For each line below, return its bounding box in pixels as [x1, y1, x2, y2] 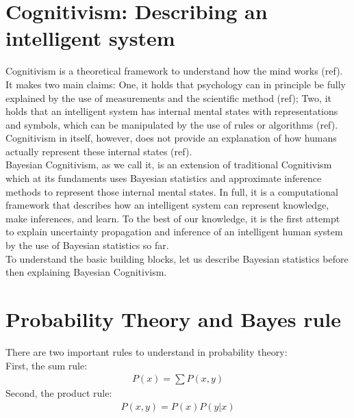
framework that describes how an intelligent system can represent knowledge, [5, 198, 329, 212]
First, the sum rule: [5, 358, 88, 372]
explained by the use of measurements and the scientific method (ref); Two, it [5, 90, 331, 105]
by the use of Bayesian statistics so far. [5, 238, 169, 252]
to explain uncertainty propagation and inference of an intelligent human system [5, 224, 343, 239]
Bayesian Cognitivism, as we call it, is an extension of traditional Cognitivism [5, 157, 332, 172]
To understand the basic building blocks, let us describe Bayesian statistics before [5, 251, 349, 265]
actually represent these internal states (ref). [5, 144, 192, 158]
